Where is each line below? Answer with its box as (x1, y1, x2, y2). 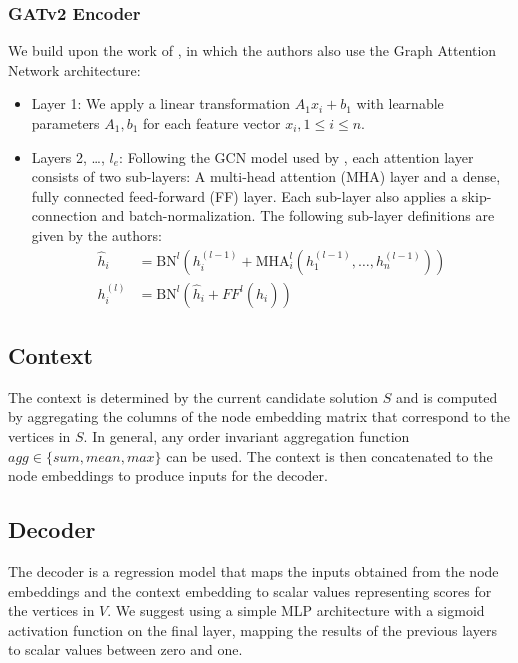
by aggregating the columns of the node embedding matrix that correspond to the (8, 406, 510, 427)
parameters (31, 113, 100, 133)
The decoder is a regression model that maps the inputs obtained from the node (8, 561, 499, 581)
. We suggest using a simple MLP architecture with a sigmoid (107, 600, 485, 621)
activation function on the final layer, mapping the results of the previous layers (8, 619, 497, 640)
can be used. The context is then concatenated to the (166, 445, 493, 466)
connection (31, 205, 98, 226)
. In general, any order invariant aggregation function (83, 426, 410, 447)
